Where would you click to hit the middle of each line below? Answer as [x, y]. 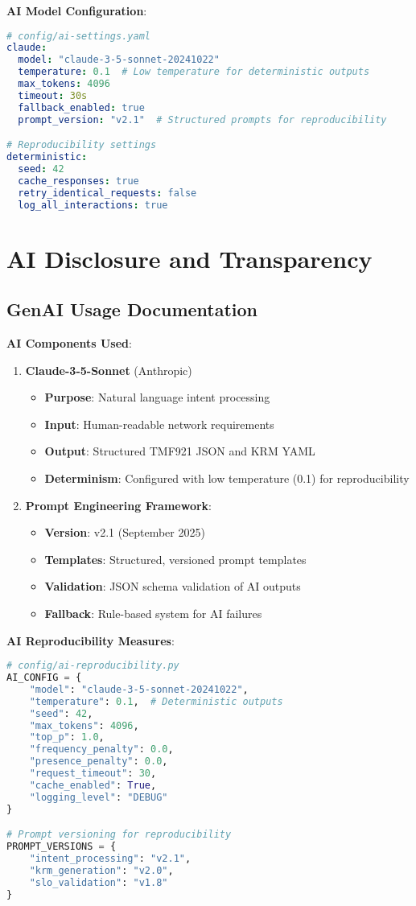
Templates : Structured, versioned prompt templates [175, 559]
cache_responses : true [78, 181]
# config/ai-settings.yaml [78, 36]
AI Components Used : [69, 343]
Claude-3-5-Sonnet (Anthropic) [109, 370]
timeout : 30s [53, 95]
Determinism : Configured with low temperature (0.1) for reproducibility [227, 478]
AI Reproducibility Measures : [91, 640]
